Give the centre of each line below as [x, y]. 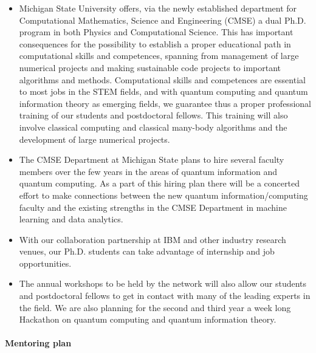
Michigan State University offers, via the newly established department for [158, 8]
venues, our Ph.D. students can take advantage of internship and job [147, 251]
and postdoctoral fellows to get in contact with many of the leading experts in [165, 296]
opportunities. [45, 263]
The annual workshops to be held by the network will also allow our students [163, 283]
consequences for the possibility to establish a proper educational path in [155, 43]
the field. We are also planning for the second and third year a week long [155, 307]
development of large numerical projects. [94, 139]
